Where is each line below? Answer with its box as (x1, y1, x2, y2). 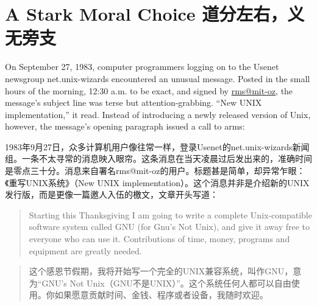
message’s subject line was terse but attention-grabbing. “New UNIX (5, 96, 262, 109)
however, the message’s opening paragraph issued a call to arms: (5, 120, 245, 133)
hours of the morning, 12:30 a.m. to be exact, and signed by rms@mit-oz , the (5, 84, 293, 97)
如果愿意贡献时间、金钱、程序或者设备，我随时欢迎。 (54, 288, 268, 301)
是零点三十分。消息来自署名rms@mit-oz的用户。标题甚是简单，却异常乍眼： (5, 164, 305, 177)
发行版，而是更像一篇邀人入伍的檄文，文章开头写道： (5, 188, 218, 201)
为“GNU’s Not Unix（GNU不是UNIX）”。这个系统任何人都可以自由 (29, 276, 291, 289)
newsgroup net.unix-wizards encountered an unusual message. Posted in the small (5, 72, 310, 85)
